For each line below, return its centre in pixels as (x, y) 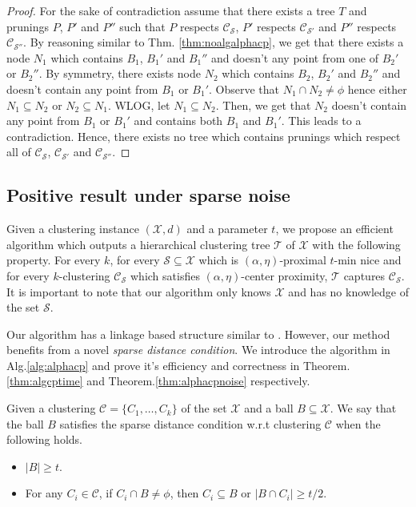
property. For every (54, 260)
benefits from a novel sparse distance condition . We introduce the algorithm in (198, 350)
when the (358, 423)
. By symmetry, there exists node (120, 73)
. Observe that (244, 89)
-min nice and (368, 260)
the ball (25, 423)
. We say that (363, 408)
